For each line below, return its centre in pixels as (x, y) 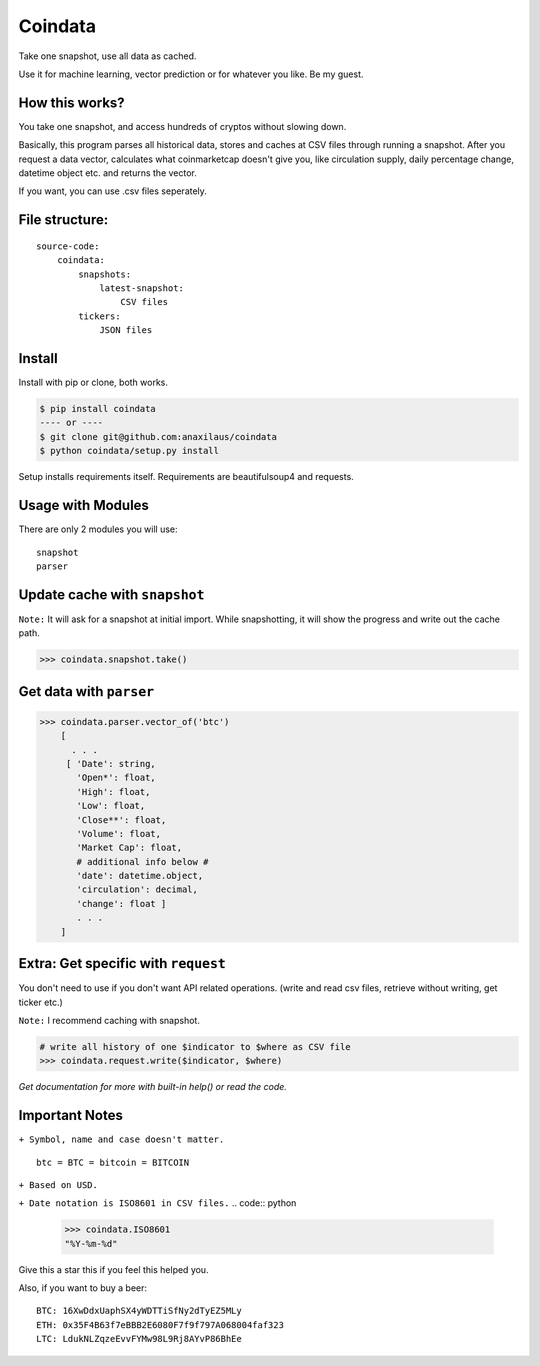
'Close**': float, (121, 819)
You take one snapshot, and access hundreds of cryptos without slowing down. (182, 126)
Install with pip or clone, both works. (93, 382)
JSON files (126, 330)
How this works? (71, 102)
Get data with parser (86, 691)
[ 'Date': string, (111, 763)
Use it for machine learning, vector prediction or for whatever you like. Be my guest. (191, 74)
